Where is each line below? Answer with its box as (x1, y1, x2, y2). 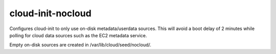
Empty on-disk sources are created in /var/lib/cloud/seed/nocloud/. (9, 42, 152, 48)
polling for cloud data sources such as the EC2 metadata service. (9, 32, 147, 38)
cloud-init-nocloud (9, 8, 91, 19)
